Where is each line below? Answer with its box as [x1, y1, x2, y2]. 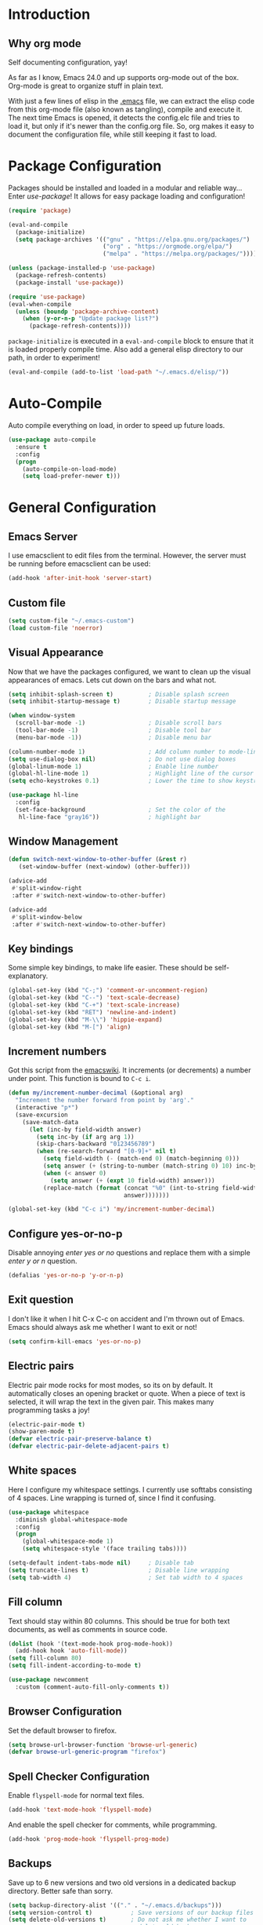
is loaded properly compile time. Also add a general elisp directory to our [8, 345, 243, 354]
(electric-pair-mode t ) [8, 1420, 86, 1428]
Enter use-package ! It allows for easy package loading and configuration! [8, 191, 246, 201]
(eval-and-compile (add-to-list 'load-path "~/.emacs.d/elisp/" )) [8, 368, 229, 376]
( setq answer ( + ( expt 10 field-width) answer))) [49, 1176, 215, 1185]
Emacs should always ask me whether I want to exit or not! [8, 1322, 197, 1331]
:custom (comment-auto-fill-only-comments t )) [15, 1682, 170, 1691]
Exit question [8, 1293, 74, 1306]
